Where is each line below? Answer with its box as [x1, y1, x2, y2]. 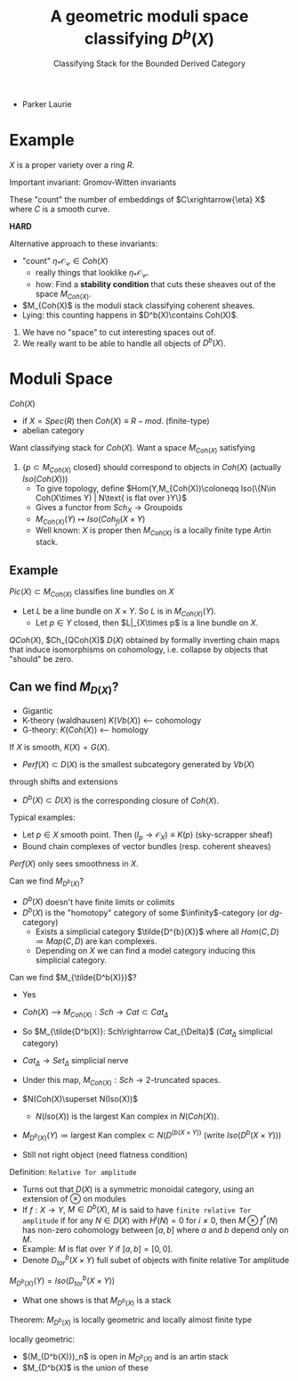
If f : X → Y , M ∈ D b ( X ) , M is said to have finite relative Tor [21, 1203, 252, 1215]
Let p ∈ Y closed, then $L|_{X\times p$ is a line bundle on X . [35, 617, 259, 628]
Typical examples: [9, 812, 76, 823]
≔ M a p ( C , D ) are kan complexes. [35, 936, 157, 947]
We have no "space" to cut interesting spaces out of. [21, 327, 216, 337]
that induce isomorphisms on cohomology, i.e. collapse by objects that [9, 644, 269, 655]
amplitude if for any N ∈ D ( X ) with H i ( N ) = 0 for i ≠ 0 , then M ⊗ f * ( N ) [21, 1213, 278, 1226]
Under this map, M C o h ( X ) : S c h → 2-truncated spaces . [21, 1074, 221, 1087]
